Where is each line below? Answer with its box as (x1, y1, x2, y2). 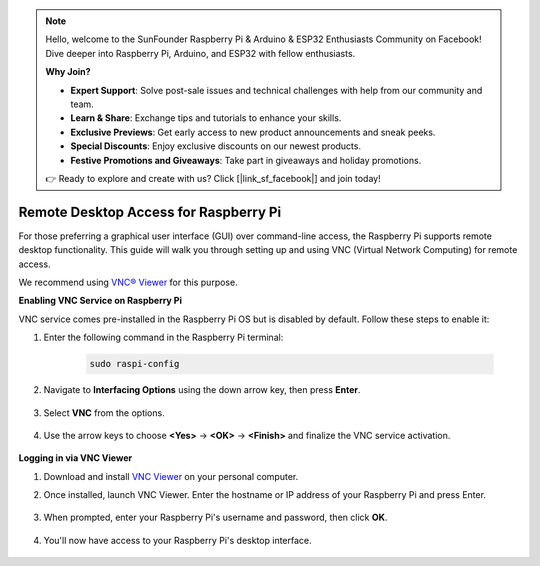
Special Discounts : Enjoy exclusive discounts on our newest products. (70, 140, 362, 152)
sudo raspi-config (89, 358, 180, 370)
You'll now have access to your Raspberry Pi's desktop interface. (43, 534, 312, 546)
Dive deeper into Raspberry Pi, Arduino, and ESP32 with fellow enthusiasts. (45, 47, 356, 59)
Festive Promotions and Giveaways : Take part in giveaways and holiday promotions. (70, 154, 422, 166)
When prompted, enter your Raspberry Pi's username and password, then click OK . (43, 511, 388, 524)
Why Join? (45, 66, 91, 78)
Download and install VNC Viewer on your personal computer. (43, 470, 299, 482)
